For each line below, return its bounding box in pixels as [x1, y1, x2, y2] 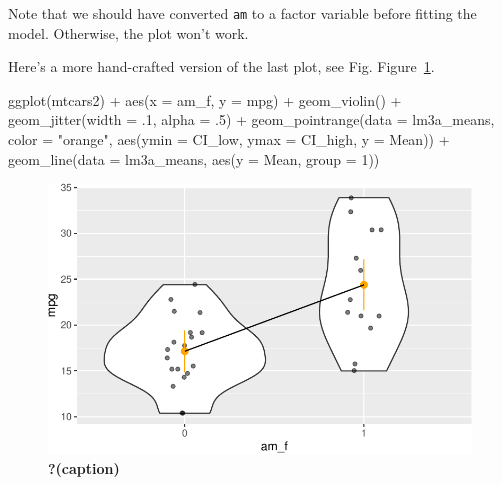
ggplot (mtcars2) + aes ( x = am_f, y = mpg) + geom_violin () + [8, 89, 402, 110]
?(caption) [48, 457, 120, 478]
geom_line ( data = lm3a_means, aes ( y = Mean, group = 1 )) [8, 148, 380, 169]
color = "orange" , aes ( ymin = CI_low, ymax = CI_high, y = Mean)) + [8, 129, 450, 150]
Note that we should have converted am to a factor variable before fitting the [8, 3, 477, 23]
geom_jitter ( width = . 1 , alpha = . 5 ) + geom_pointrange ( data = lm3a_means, [8, 109, 495, 130]
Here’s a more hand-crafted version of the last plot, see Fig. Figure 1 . [8, 56, 435, 77]
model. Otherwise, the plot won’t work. [8, 22, 249, 43]
